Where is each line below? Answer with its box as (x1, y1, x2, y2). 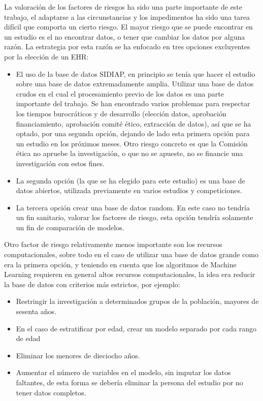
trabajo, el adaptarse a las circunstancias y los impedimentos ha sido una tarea (4, 11, 250, 22)
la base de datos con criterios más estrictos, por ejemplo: (4, 279, 180, 289)
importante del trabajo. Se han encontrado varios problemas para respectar (16, 98, 250, 109)
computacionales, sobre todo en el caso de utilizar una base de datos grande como (4, 249, 258, 260)
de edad (16, 333, 41, 344)
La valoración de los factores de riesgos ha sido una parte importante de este (4, 2, 243, 12)
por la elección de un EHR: (4, 51, 89, 61)
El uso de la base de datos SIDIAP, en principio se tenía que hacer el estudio (16, 68, 255, 79)
